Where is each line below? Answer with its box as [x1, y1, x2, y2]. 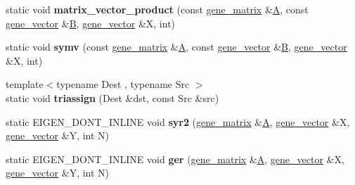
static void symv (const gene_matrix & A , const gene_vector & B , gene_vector [6, 39, 347, 54]
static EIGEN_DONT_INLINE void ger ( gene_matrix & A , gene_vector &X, [6, 151, 344, 166]
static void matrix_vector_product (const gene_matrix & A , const [6, 2, 309, 16]
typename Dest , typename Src [56, 77, 190, 91]
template [6, 77, 44, 91]
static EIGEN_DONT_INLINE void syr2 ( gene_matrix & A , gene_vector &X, [6, 114, 350, 129]
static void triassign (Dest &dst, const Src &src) [6, 90, 219, 105]
